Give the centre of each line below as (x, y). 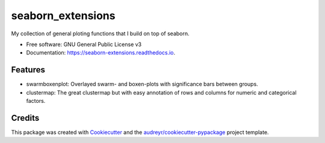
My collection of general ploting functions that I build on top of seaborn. (100, 34)
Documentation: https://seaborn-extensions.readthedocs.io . (101, 53)
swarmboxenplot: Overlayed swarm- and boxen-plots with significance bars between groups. (142, 84)
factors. (36, 101)
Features (28, 70)
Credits (25, 118)
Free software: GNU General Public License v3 (84, 44)
